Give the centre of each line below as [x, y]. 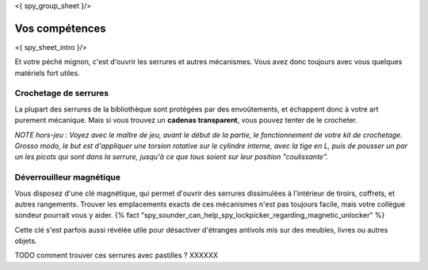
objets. [26, 241]
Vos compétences [60, 28]
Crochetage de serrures [62, 93]
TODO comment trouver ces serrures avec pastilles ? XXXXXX [116, 255]
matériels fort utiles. [47, 73]
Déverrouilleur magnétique [67, 177]
